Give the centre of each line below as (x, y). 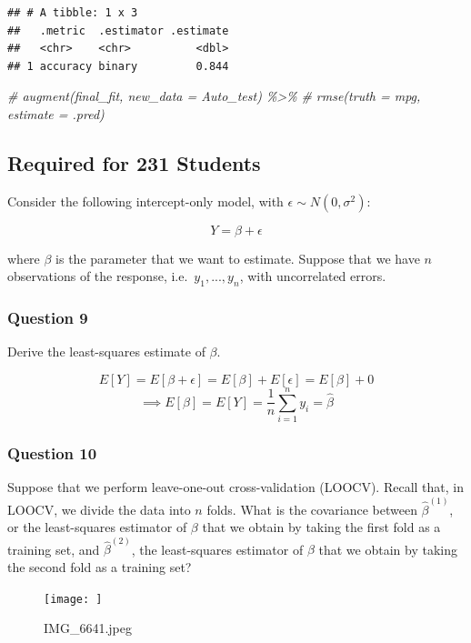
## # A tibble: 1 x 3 (73, 13)
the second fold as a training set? (100, 567)
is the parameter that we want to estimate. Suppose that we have (238, 258)
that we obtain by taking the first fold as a (321, 527)
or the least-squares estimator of (97, 527)
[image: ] (73, 599)
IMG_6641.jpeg (88, 628)
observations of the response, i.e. (98, 276)
